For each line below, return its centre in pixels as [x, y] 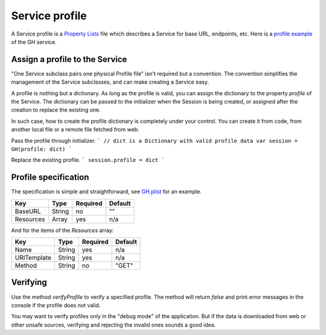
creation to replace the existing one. [56, 110]
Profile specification [50, 177]
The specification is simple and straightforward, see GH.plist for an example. [106, 192]
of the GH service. [34, 42]
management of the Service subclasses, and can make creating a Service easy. [110, 82]
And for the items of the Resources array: [62, 230]
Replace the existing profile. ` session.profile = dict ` [88, 160]
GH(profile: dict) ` [42, 149]
